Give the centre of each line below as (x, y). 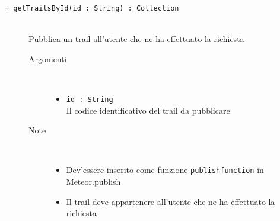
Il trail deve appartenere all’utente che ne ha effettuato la (171, 201)
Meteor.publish (93, 182)
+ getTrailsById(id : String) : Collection (92, 8)
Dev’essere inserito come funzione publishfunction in (165, 170)
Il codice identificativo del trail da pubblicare (148, 110)
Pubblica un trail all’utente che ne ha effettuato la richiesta (136, 39)
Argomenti (48, 58)
